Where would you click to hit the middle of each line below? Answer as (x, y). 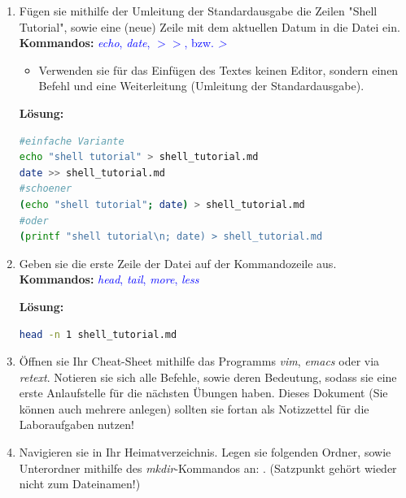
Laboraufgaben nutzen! (76, 424)
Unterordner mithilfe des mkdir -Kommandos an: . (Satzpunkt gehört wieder (208, 468)
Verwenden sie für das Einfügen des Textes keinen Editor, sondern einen (218, 69)
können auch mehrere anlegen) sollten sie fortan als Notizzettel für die (194, 408)
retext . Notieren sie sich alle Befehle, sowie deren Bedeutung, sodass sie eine (208, 377)
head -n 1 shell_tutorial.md (98, 334)
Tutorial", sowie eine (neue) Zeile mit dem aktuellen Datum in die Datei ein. (210, 26)
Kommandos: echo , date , (85, 43)
